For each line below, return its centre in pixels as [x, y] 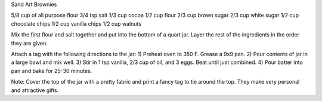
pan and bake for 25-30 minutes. [52, 71]
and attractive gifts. [35, 90]
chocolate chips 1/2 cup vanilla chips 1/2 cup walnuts [76, 23]
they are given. [29, 43]
